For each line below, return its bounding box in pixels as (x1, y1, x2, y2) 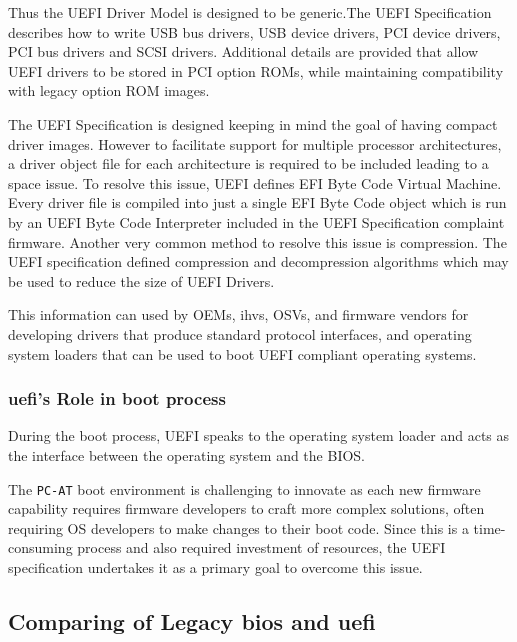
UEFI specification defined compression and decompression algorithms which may (8, 251, 509, 272)
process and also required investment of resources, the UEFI (77, 537, 446, 558)
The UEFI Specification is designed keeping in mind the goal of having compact (8, 113, 498, 134)
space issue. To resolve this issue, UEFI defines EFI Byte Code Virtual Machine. (8, 172, 502, 193)
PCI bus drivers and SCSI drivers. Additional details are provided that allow (8, 41, 479, 62)
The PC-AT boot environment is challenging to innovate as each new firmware (8, 478, 481, 499)
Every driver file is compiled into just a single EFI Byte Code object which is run (8, 192, 507, 213)
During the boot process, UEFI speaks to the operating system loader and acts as (8, 425, 510, 446)
